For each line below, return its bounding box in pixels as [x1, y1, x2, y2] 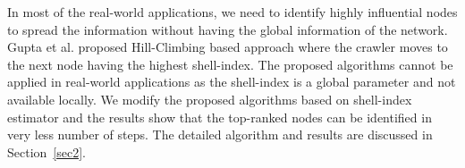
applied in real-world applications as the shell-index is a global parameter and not [7, 72, 456, 91]
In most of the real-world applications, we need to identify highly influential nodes [7, 3, 458, 21]
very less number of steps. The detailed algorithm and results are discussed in [7, 125, 433, 144]
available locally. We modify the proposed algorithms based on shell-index [7, 89, 412, 108]
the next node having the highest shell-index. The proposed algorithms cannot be [7, 55, 453, 73]
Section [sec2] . [7, 142, 86, 161]
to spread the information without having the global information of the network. [7, 20, 448, 38]
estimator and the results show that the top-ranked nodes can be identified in [7, 107, 432, 126]
